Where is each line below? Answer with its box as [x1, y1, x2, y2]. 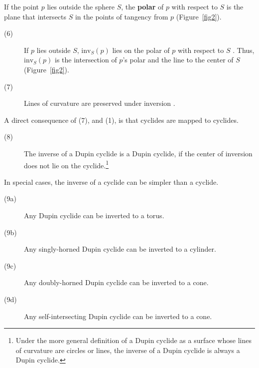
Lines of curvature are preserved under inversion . [24, 98, 175, 108]
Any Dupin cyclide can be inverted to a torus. [24, 210, 164, 220]
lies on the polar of [112, 44, 170, 55]
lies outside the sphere [47, 1, 115, 11]
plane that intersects [4, 11, 67, 21]
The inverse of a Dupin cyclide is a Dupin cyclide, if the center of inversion [24, 148, 253, 158]
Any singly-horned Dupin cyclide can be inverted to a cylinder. [24, 244, 216, 254]
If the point [4, 1, 39, 11]
